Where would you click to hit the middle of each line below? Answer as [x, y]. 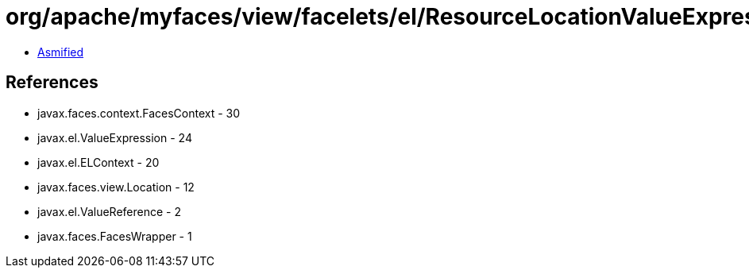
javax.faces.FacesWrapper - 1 [115, 236]
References [52, 83]
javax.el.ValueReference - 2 [109, 211]
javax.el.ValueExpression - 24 [115, 137]
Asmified [61, 52]
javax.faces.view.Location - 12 [116, 187]
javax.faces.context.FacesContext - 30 [139, 113]
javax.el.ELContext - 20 [98, 162]
